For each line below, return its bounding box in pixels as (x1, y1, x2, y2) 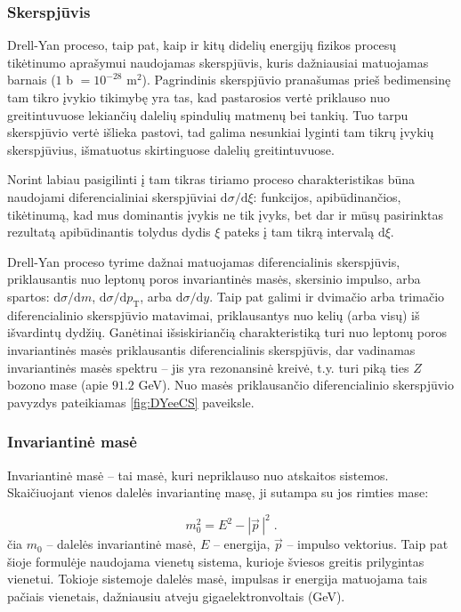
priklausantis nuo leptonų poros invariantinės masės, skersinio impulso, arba (7, 270, 421, 288)
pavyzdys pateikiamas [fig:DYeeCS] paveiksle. (7, 392, 255, 411)
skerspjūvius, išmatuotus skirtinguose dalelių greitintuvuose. (7, 140, 335, 158)
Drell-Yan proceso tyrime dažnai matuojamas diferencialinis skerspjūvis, (7, 252, 400, 270)
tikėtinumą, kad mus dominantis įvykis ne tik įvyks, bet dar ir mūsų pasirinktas (7, 205, 443, 223)
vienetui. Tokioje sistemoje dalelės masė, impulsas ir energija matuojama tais (7, 569, 427, 588)
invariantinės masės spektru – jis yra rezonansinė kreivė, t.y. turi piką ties (7, 358, 409, 376)
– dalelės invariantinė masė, (46, 535, 197, 553)
